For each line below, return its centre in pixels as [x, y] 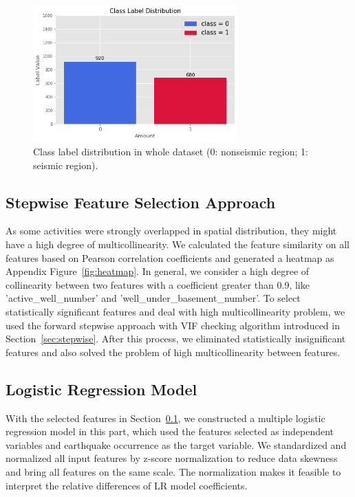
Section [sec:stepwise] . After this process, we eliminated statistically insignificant [176, 339]
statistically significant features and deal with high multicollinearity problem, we [175, 311]
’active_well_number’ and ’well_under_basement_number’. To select [153, 298]
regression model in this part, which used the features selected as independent [170, 431]
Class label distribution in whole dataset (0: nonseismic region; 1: [171, 152]
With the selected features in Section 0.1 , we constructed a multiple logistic [165, 418]
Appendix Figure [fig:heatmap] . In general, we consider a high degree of [158, 271]
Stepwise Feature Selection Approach [141, 202]
